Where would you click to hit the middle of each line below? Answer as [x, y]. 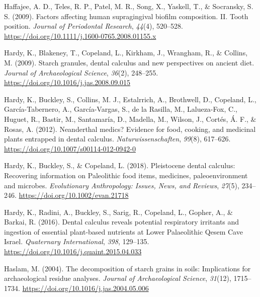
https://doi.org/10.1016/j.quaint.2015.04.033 [73, 251]
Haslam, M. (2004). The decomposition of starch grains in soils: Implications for [127, 268]
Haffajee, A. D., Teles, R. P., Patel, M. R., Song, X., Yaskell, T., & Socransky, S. [129, 6]
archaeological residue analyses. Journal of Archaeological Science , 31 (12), [118, 278]
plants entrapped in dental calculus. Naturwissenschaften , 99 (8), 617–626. [117, 139]
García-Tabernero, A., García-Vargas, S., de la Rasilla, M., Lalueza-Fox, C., [121, 109]
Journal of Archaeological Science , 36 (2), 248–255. [81, 72]
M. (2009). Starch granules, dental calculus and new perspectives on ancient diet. [129, 62]
